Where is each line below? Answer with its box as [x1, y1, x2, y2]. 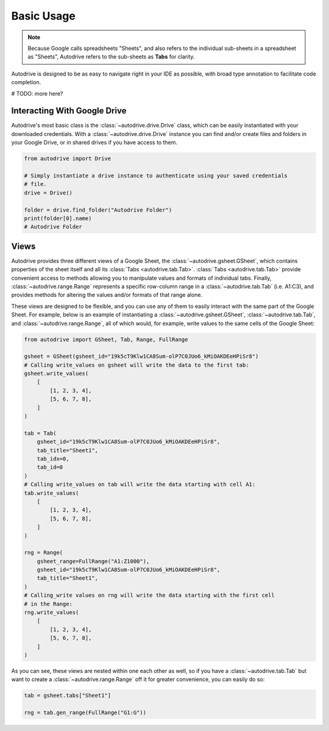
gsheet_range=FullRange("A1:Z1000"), [37, 558, 150, 565]
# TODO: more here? [11, 90, 63, 97]
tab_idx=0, [37, 455, 69, 462]
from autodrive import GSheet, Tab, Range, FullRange [24, 336, 188, 343]
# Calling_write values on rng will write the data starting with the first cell [24, 592, 275, 599]
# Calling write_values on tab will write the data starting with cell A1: [24, 481, 256, 488]
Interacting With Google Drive [11, 105, 127, 116]
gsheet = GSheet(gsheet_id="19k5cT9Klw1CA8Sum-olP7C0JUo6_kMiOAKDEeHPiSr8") [24, 353, 259, 360]
